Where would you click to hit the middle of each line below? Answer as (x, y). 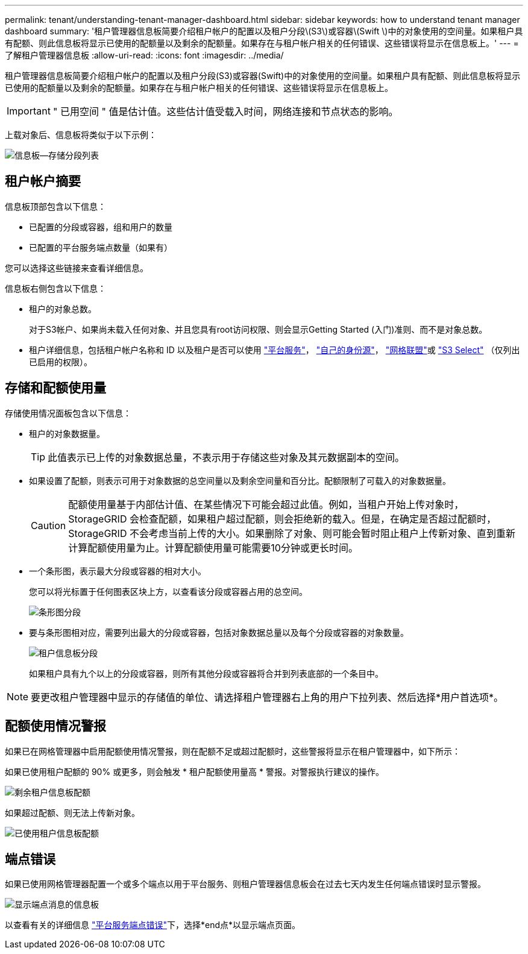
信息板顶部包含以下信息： (55, 206)
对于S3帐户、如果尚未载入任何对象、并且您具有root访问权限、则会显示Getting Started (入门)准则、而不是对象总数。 (258, 329)
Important (29, 111)
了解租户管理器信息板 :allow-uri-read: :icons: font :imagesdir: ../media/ (144, 55)
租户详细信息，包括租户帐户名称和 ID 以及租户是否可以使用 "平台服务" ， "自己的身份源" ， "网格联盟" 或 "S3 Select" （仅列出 (275, 350)
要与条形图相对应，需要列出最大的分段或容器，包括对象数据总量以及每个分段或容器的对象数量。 (219, 632)
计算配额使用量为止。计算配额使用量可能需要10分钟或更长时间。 (213, 548)
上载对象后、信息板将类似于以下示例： (81, 135)
